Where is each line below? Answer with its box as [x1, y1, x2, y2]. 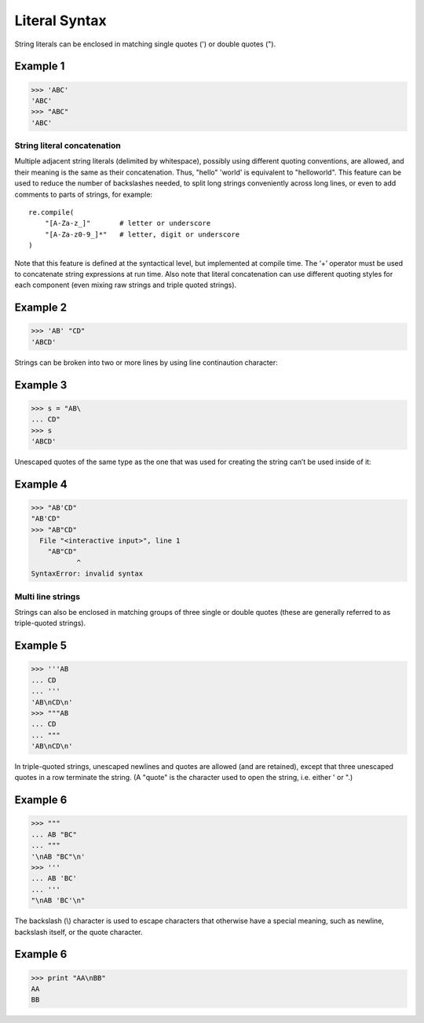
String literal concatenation [14, 140, 121, 151]
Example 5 [14, 639, 67, 653]
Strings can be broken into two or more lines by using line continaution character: [14, 358, 278, 367]
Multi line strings [14, 591, 81, 602]
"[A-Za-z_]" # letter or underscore [44, 219, 211, 228]
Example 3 [14, 378, 68, 392]
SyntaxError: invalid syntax [31, 569, 144, 578]
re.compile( [28, 208, 75, 217]
